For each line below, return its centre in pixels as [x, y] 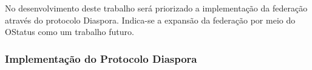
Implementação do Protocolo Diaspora [101, 58]
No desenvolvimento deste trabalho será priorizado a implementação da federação [156, 8]
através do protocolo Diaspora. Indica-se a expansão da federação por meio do [150, 20]
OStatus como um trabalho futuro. [70, 32]
